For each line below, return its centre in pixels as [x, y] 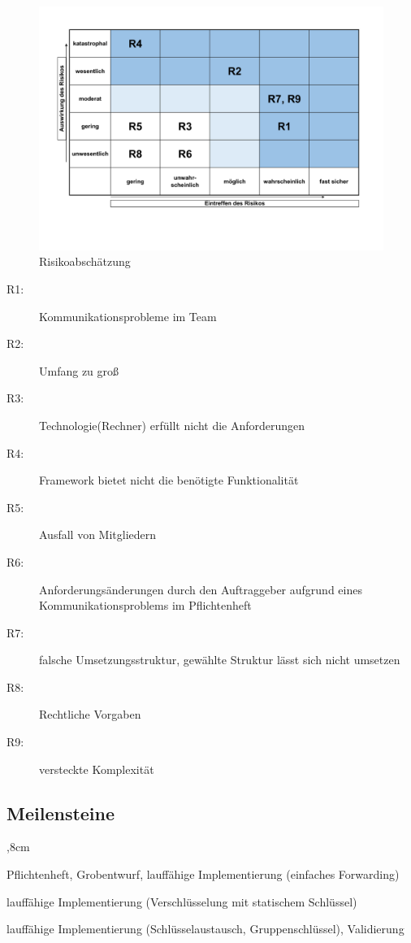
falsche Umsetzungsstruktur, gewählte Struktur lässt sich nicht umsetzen [220, 660]
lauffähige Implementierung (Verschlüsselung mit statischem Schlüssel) [182, 901]
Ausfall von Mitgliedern [98, 535]
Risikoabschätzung [85, 261]
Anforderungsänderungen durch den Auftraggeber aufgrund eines [201, 589]
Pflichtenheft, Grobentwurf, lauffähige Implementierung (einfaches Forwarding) [203, 874]
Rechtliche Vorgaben [90, 714]
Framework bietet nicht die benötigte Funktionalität [169, 480]
